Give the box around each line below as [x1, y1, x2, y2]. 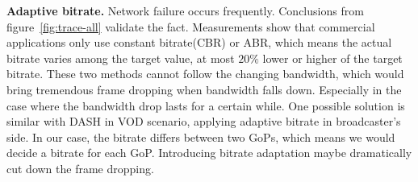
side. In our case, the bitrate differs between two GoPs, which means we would [6, 128, 395, 145]
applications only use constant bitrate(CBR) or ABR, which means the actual [6, 34, 392, 51]
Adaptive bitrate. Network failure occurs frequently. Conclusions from [6, 2, 364, 19]
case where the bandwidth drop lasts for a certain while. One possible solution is [6, 97, 405, 114]
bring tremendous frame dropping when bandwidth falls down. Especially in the [6, 81, 402, 97]
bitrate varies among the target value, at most [6, 49, 235, 66]
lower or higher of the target [262, 49, 403, 66]
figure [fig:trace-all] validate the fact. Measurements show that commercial [6, 18, 375, 35]
